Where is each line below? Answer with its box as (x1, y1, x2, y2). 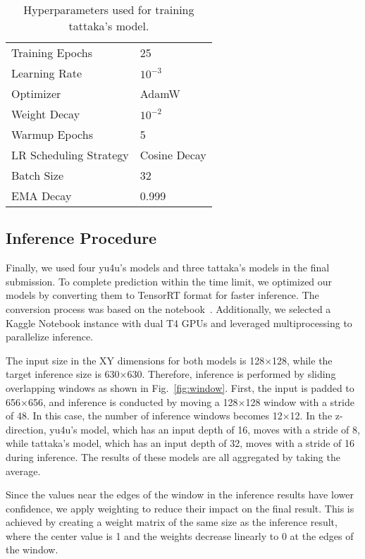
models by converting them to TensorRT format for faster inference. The (6, 288, 319, 302)
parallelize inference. (6, 329, 94, 344)
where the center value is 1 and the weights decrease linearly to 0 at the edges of (6, 528, 354, 543)
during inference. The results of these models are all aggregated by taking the (6, 449, 340, 464)
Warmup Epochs (11, 126, 93, 142)
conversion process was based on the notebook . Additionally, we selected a (6, 301, 331, 316)
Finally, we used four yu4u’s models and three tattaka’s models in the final (6, 260, 330, 275)
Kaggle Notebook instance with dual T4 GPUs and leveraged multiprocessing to (6, 315, 352, 330)
